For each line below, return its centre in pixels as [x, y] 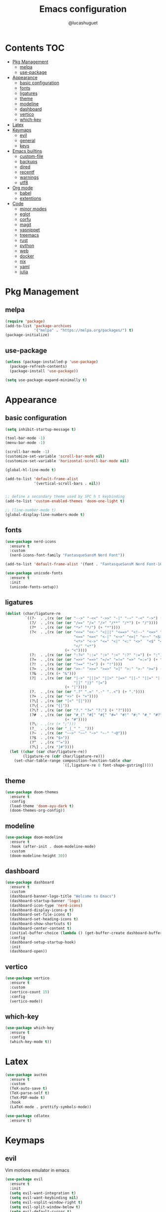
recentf [27, 172]
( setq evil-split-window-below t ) [45, 1207]
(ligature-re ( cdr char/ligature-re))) [64, 756]
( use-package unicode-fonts [34, 573]
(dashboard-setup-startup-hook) [43, 942]
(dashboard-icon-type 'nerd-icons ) [46, 906]
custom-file [31, 156]
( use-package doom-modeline [34, 837]
